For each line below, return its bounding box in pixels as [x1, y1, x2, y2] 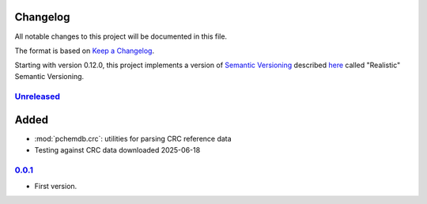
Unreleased [14, 91, 61, 102]
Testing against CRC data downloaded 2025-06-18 [34, 145, 201, 154]
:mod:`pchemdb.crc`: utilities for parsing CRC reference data [34, 134, 232, 144]
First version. [34, 181, 77, 191]
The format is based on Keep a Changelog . [14, 46, 154, 55]
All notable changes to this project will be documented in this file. [14, 32, 228, 41]
